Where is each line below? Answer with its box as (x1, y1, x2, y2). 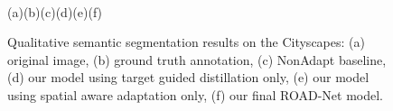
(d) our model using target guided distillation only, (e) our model (7, 68, 370, 87)
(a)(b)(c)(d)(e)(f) (7, 2, 103, 21)
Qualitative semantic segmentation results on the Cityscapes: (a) (7, 32, 365, 51)
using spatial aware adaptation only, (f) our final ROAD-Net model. (7, 85, 383, 104)
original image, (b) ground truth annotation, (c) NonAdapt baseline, (7, 50, 387, 69)
